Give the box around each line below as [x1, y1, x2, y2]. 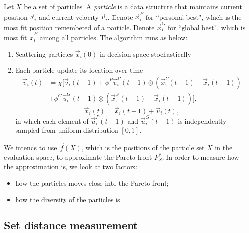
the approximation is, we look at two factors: [4, 161, 137, 171]
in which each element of [15, 115, 89, 125]
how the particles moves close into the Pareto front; [15, 177, 169, 187]
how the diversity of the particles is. [15, 194, 122, 204]
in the [215, 142, 232, 153]
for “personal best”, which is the [145, 12, 242, 22]
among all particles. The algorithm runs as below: [39, 32, 188, 42]
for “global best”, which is [167, 22, 246, 32]
